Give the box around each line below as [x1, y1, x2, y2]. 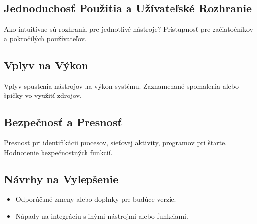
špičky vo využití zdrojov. [4, 90, 82, 100]
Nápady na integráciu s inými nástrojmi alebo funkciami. [15, 210, 188, 221]
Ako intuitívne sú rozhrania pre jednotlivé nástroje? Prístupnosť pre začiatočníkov [4, 24, 254, 34]
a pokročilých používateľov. [4, 33, 86, 43]
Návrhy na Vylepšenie [4, 171, 119, 186]
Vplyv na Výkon [4, 57, 88, 72]
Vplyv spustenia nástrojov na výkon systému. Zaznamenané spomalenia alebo [4, 80, 239, 91]
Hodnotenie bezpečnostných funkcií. [4, 147, 113, 157]
